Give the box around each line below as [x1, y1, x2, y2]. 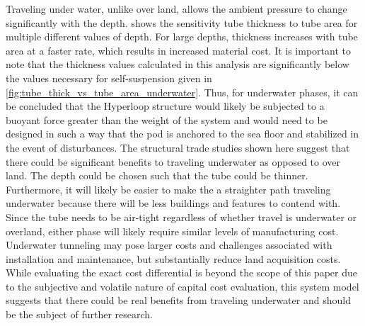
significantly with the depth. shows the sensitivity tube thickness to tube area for [6, 15, 358, 30]
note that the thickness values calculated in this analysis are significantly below [6, 57, 349, 72]
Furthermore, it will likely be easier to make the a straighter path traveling [6, 181, 331, 196]
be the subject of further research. [6, 307, 153, 322]
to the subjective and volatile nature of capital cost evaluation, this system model [6, 279, 359, 293]
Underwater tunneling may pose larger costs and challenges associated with [6, 237, 332, 252]
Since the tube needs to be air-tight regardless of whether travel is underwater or [6, 209, 357, 224]
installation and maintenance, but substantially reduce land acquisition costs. [6, 251, 341, 266]
